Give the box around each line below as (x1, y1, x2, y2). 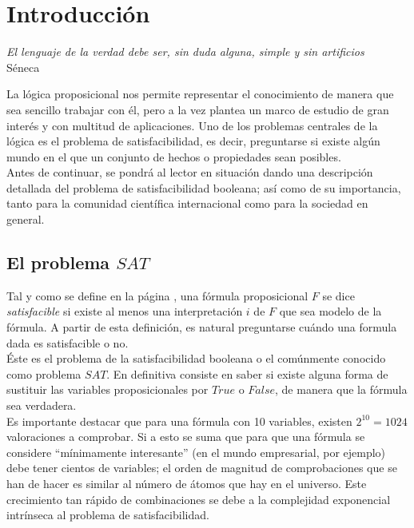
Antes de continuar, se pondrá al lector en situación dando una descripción (6, 164, 373, 181)
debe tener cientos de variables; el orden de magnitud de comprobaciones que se (6, 459, 397, 476)
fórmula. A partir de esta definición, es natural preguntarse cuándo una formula (6, 319, 397, 335)
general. (6, 211, 45, 228)
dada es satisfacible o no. (6, 334, 129, 351)
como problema (6, 365, 82, 382)
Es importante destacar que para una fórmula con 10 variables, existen (6, 412, 352, 429)
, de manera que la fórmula (275, 381, 408, 398)
